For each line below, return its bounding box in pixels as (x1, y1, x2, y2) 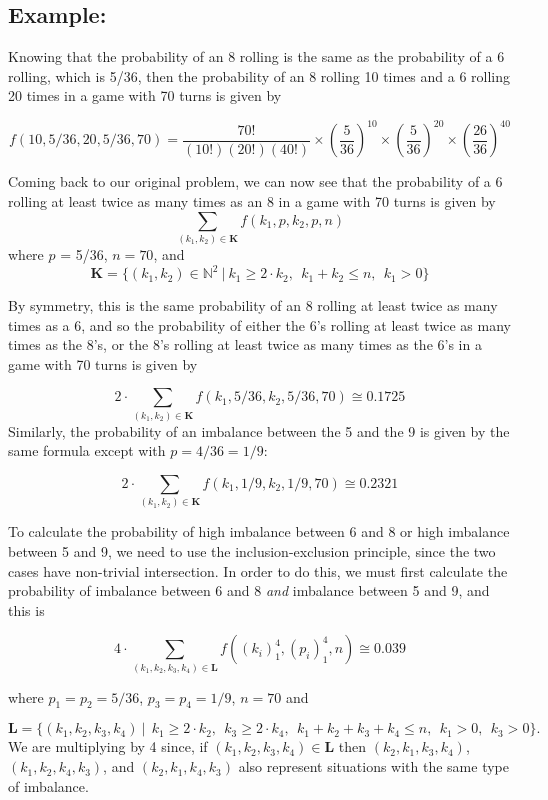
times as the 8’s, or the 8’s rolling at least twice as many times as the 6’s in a (8, 334, 482, 355)
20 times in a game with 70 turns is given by (8, 85, 282, 106)
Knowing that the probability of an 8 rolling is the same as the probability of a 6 (8, 46, 505, 67)
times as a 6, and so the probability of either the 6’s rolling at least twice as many (8, 314, 511, 335)
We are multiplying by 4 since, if (8, 736, 208, 757)
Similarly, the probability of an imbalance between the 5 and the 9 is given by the (8, 420, 510, 441)
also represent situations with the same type (238, 756, 510, 777)
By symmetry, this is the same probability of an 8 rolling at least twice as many (8, 295, 498, 316)
